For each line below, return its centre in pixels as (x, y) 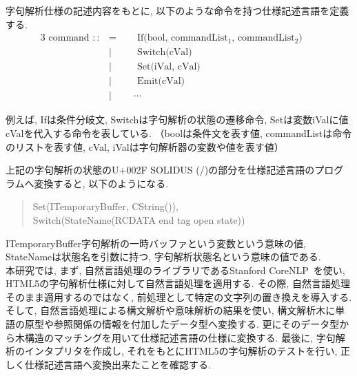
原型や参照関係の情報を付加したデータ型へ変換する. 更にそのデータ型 (182, 324)
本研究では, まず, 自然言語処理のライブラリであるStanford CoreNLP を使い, (175, 270)
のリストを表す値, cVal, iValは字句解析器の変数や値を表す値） (145, 146)
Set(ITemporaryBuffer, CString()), (105, 206)
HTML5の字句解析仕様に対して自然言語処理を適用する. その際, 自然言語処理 (178, 283)
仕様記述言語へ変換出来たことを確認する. (118, 364)
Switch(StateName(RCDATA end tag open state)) (139, 219)
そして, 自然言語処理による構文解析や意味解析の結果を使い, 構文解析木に (171, 310)
